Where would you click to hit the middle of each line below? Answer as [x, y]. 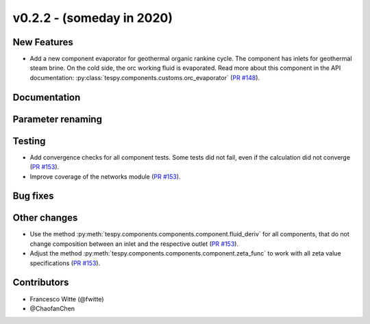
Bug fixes [33, 196]
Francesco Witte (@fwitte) [67, 299]
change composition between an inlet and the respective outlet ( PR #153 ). [134, 244]
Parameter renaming [58, 119]
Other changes [45, 218]
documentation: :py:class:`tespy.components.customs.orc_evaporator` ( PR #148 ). [145, 77]
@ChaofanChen [52, 308]
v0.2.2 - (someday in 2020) [92, 18]
